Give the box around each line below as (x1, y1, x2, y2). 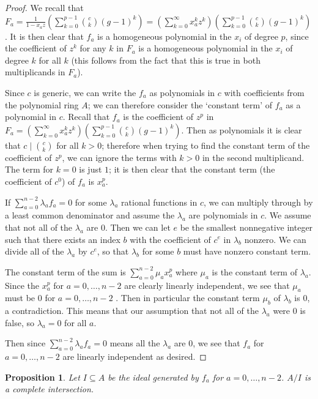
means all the (109, 337, 160, 349)
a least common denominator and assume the (5, 209, 175, 222)
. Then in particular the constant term (116, 291, 260, 304)
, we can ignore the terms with (62, 151, 177, 163)
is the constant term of (212, 265, 297, 278)
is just (79, 163, 102, 176)
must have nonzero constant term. (183, 245, 311, 258)
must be (5, 291, 35, 304)
